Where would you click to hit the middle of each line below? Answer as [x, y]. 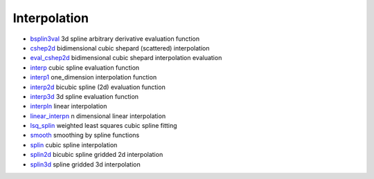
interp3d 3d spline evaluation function [84, 96]
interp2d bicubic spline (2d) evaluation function [98, 87]
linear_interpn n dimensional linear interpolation [98, 116]
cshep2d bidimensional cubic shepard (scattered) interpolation [120, 48]
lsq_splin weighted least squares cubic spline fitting [104, 126]
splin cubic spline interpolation [74, 144]
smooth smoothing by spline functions [85, 135]
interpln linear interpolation [69, 106]
